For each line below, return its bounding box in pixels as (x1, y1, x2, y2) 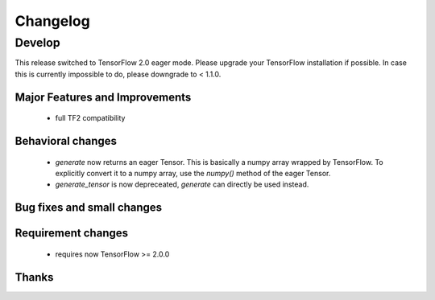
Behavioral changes (14, 134, 117, 148)
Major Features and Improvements (14, 90, 192, 104)
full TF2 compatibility (55, 113, 126, 123)
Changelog (14, 12, 90, 30)
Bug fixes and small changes (14, 201, 163, 215)
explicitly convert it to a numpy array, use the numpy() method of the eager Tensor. (55, 168, 331, 178)
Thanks (14, 270, 54, 284)
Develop (14, 35, 60, 50)
